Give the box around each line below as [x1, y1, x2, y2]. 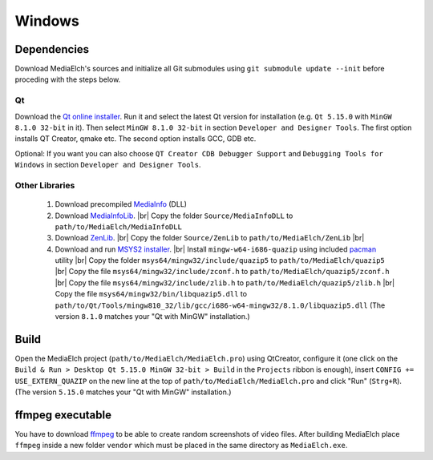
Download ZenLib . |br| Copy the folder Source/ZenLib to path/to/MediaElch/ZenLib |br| [55, 233, 365, 243]
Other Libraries [14, 180, 75, 191]
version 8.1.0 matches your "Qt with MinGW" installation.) [55, 312, 250, 321]
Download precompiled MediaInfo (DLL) [55, 200, 188, 209]
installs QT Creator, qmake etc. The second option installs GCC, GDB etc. [14, 134, 257, 143]
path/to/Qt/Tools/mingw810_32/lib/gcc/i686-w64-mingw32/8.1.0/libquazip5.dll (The [55, 301, 386, 310]
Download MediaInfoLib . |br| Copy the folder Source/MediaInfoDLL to [55, 211, 293, 220]
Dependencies [14, 42, 90, 56]
